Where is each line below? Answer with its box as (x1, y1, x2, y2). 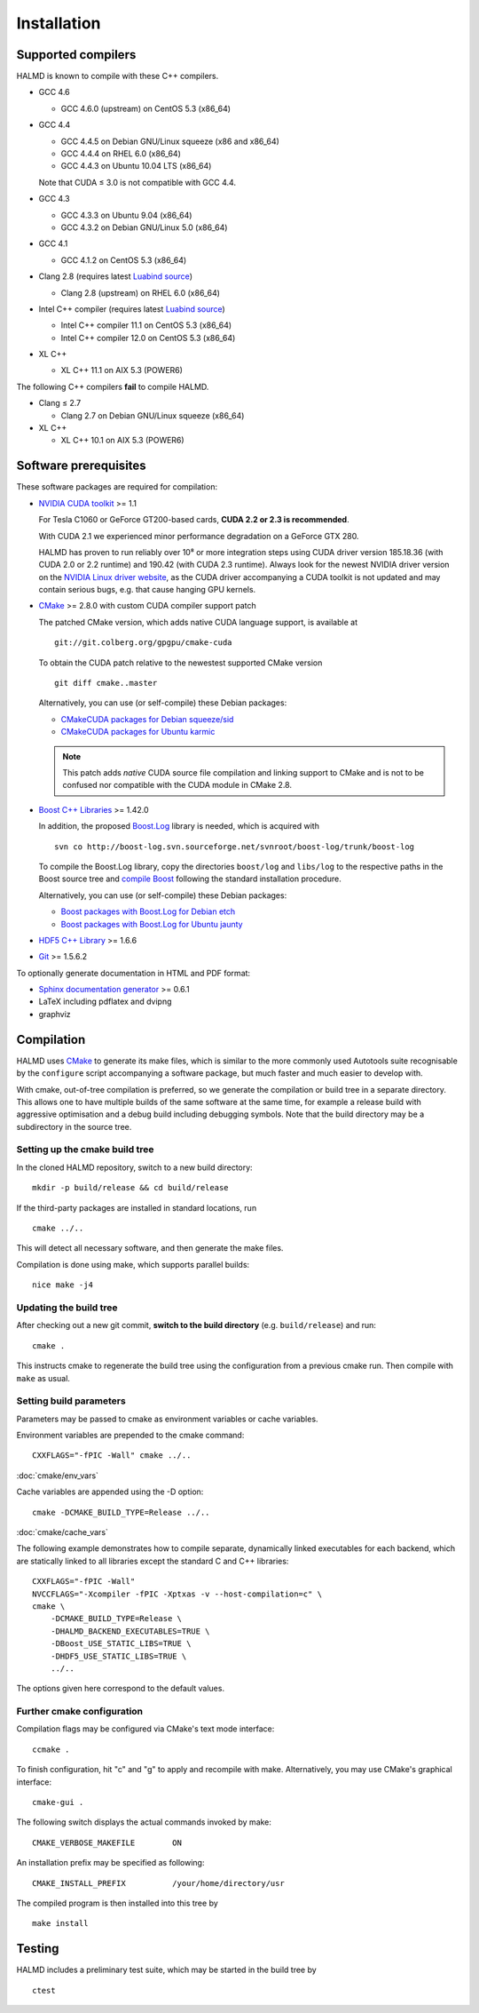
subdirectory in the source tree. (16, 1121, 132, 1132)
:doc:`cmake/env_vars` (16, 1470, 99, 1481)
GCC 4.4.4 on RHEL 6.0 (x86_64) (60, 148, 182, 159)
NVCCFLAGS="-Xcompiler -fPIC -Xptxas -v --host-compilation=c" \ (32, 1588, 323, 1599)
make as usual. (16, 1372, 71, 1383)
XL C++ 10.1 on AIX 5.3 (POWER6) (60, 435, 185, 446)
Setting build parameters (16, 1395, 126, 1407)
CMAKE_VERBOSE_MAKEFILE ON (32, 1837, 182, 1848)
